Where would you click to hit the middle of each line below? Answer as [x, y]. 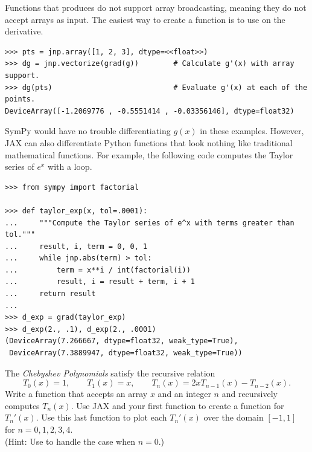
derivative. [24, 31]
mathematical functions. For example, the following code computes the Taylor [149, 154]
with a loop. [70, 166]
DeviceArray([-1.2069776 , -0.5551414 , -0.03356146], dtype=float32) [150, 111]
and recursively [250, 394]
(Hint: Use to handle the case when [70, 441]
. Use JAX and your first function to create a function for [177, 405]
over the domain [234, 417]
